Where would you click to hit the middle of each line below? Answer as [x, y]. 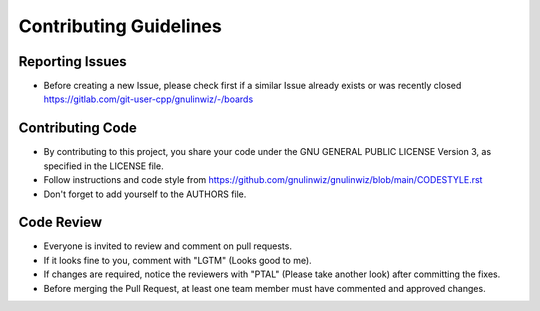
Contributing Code [77, 128]
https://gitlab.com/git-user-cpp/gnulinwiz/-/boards [148, 99]
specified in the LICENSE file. [103, 166]
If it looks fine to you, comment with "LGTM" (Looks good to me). [177, 260]
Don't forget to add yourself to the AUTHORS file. [145, 194]
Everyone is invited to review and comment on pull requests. [167, 246]
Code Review [60, 222]
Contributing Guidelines [120, 26]
